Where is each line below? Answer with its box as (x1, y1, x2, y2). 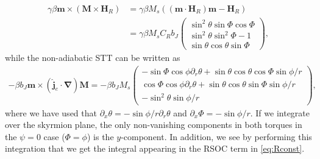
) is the (87, 130, 114, 143)
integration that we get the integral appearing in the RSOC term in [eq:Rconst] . (5, 142, 305, 155)
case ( (43, 130, 65, 143)
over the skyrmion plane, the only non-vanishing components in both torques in (5, 118, 302, 131)
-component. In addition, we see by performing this (121, 130, 312, 143)
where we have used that (5, 106, 97, 119)
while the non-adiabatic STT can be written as (5, 51, 180, 64)
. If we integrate (250, 106, 310, 119)
